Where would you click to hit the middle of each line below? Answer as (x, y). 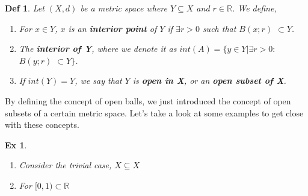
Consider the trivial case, (65, 165)
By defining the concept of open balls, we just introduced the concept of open (148, 100)
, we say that (98, 81)
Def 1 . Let (25, 8)
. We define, (254, 8)
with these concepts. (42, 125)
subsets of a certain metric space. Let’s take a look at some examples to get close (154, 112)
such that (219, 28)
